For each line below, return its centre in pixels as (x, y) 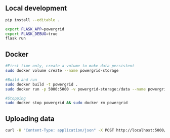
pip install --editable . (32, 20)
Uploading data (30, 119)
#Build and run (21, 80)
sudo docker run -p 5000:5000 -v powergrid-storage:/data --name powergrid (87, 89)
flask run (16, 38)
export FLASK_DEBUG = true (31, 34)
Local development (36, 8)
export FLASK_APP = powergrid (35, 29)
